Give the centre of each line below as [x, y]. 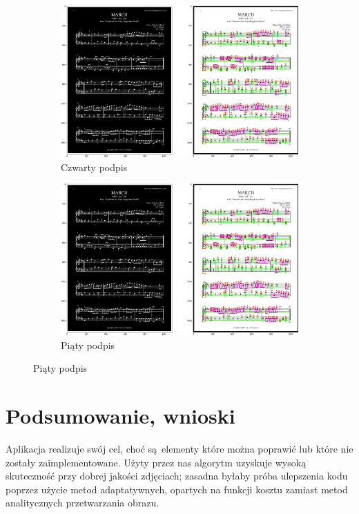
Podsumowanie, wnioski [120, 415]
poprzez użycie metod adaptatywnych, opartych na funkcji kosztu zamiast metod [177, 489]
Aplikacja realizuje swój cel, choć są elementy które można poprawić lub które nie [179, 448]
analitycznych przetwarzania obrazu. [83, 503]
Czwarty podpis [94, 167]
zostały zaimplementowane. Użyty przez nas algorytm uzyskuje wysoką [156, 462]
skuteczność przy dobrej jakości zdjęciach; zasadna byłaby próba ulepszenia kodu [177, 476]
